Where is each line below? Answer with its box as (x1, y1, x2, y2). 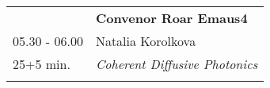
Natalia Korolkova (95, 32, 196, 50)
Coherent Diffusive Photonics (95, 55, 258, 73)
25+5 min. (13, 55, 70, 73)
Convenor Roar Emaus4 (95, 9, 248, 27)
